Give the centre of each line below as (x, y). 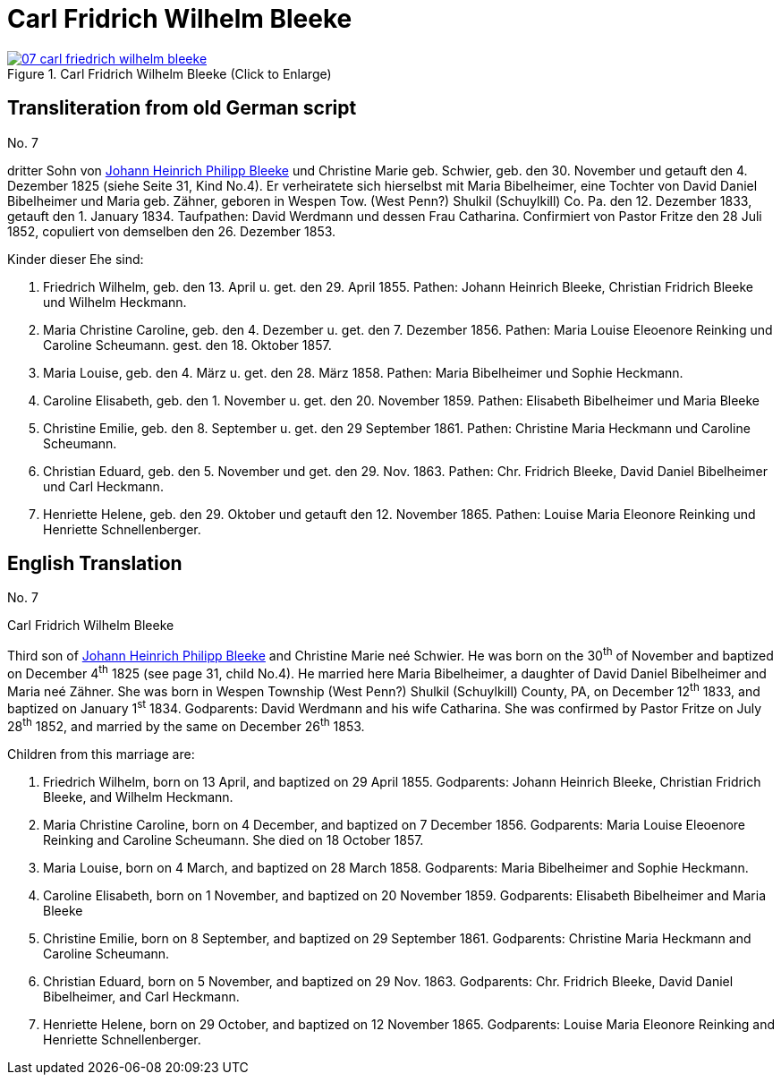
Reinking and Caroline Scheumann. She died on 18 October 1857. (233, 839)
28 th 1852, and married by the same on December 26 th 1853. (186, 725)
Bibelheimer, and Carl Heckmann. (141, 996)
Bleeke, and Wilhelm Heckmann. (138, 797)
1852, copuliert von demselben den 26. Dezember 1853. (172, 231)
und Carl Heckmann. (103, 486)
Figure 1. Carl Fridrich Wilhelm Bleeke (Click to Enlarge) (170, 73)
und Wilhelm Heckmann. (115, 302)
